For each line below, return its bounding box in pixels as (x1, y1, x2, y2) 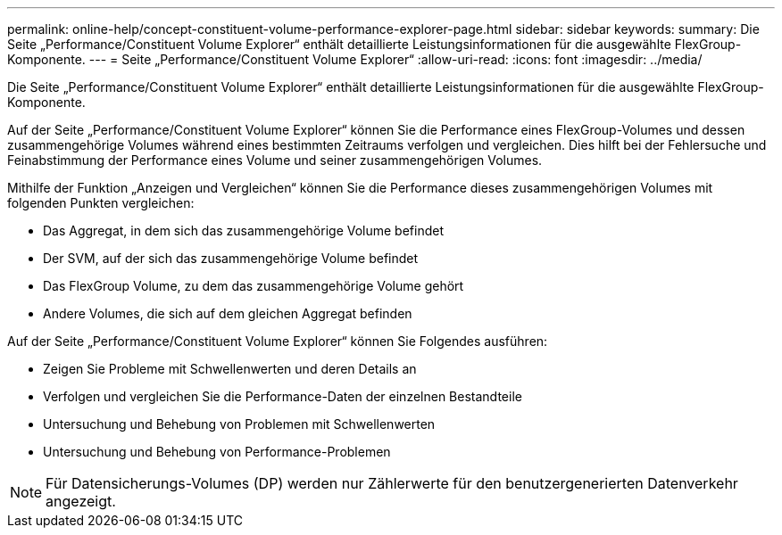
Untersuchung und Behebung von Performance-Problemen (43, 444, 391, 459)
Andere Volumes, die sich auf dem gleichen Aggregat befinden (43, 306, 412, 321)
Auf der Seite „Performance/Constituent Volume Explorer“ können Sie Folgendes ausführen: (7, 333, 548, 349)
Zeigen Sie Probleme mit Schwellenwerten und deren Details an (43, 361, 417, 376)
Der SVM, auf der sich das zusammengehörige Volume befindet (43, 251, 419, 266)
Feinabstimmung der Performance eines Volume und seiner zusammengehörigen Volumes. (7, 152, 543, 168)
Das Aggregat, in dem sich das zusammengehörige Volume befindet (43, 223, 445, 238)
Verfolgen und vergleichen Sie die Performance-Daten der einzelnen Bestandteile (43, 389, 522, 404)
